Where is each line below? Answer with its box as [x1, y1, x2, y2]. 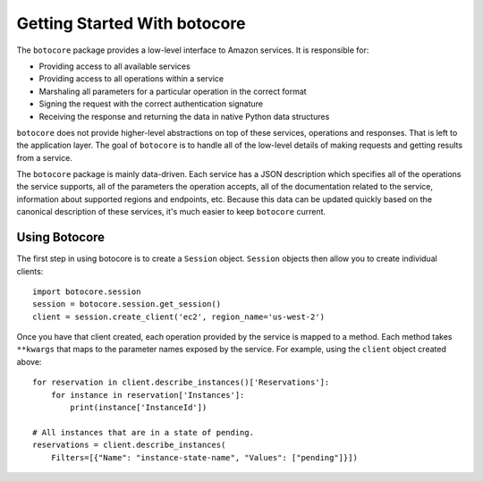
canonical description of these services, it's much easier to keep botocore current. [16, 207, 326, 217]
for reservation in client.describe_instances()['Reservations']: [32, 377, 330, 388]
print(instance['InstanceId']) [70, 402, 208, 413]
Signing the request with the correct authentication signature [38, 98, 264, 109]
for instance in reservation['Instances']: [50, 390, 245, 400]
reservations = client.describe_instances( [32, 440, 226, 451]
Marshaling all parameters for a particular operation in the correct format [38, 86, 308, 97]
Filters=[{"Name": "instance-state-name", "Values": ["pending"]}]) [50, 452, 358, 462]
